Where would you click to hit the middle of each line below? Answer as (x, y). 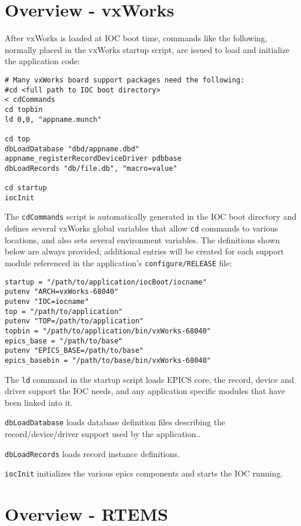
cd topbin (24, 109)
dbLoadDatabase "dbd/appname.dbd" (72, 149)
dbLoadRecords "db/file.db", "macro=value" (91, 168)
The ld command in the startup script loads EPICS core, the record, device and (149, 379)
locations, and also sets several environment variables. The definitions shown (143, 239)
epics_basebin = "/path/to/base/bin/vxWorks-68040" (108, 360)
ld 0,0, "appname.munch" (53, 119)
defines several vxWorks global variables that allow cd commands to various (141, 228)
